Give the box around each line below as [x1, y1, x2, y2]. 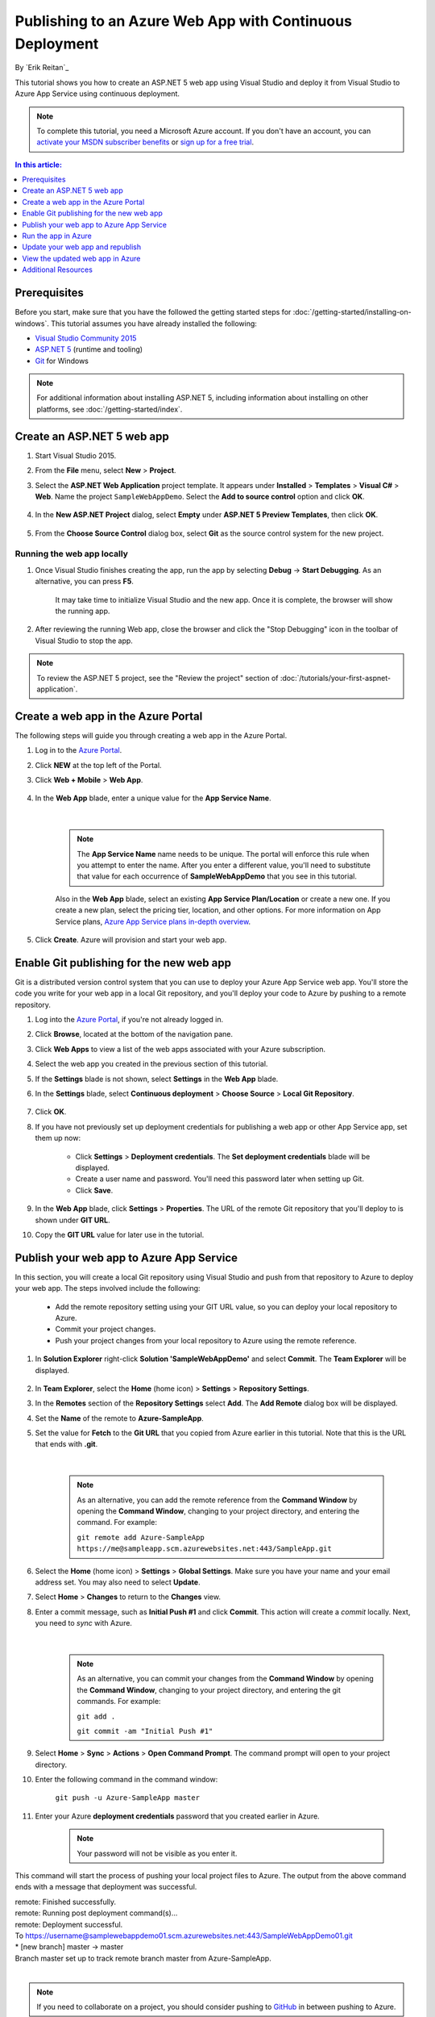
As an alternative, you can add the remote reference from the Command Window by [77, 1495, 358, 1505]
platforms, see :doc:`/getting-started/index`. [36, 404, 183, 414]
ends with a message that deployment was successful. [14, 1882, 197, 1892]
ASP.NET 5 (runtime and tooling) [35, 345, 143, 354]
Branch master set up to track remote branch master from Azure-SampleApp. [14, 1953, 271, 1963]
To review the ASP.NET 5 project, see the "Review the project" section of [36, 673, 279, 683]
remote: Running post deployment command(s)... [14, 1908, 178, 1918]
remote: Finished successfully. [14, 1897, 117, 1906]
